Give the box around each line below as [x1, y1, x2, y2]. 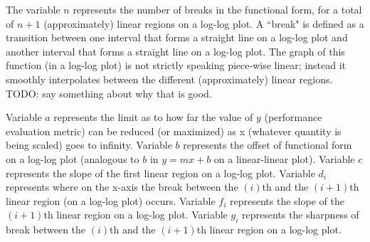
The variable [6, 2, 60, 16]
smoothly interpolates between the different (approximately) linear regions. [6, 71, 333, 86]
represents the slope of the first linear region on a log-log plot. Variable [6, 165, 315, 180]
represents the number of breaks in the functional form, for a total [73, 2, 362, 16]
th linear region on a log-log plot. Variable [43, 207, 228, 222]
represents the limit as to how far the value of [53, 110, 253, 125]
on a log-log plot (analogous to [6, 151, 139, 166]
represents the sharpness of [241, 207, 359, 222]
